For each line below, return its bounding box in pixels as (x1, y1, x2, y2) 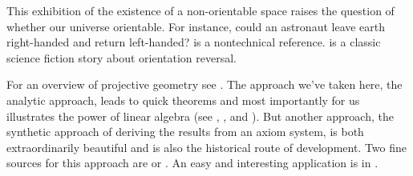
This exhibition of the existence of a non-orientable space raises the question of (6, 2, 395, 18)
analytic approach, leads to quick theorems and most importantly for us (6, 91, 360, 108)
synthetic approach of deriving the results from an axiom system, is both (6, 123, 364, 140)
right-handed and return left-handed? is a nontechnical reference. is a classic (6, 34, 381, 50)
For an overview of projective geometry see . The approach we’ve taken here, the (6, 76, 403, 93)
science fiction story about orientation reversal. (6, 49, 237, 66)
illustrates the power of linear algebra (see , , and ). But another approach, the (6, 107, 394, 124)
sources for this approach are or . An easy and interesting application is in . (6, 154, 379, 171)
